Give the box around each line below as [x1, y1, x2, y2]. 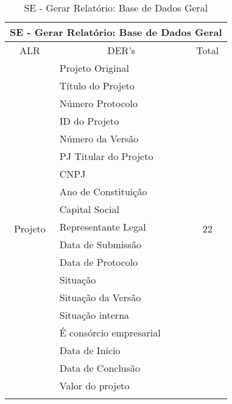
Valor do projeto [59, 378, 130, 392]
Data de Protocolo [59, 255, 138, 269]
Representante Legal [59, 220, 146, 234]
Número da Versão [59, 131, 139, 145]
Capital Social [59, 202, 119, 216]
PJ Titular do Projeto [59, 149, 153, 163]
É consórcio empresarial [59, 326, 161, 340]
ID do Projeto [59, 114, 119, 128]
